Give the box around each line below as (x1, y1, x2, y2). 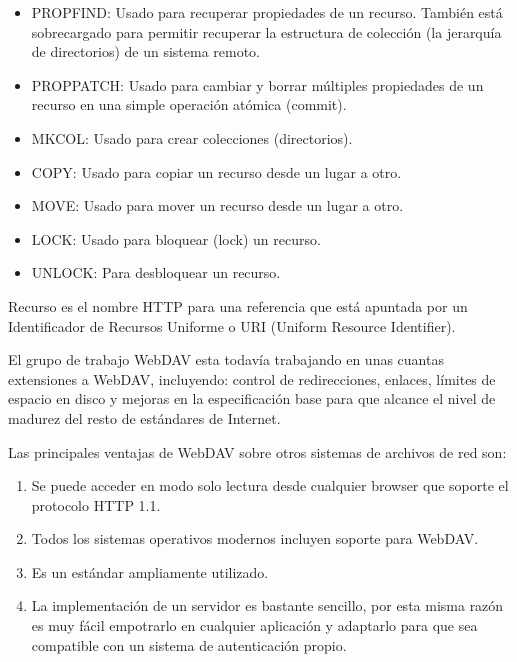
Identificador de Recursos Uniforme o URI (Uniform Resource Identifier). (8, 315, 456, 336)
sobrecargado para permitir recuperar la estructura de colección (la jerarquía (31, 21, 502, 42)
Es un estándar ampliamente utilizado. (31, 561, 269, 582)
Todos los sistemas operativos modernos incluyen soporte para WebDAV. (31, 528, 479, 549)
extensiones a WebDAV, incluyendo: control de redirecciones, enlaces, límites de (8, 368, 496, 389)
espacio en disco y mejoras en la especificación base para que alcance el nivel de (8, 388, 496, 409)
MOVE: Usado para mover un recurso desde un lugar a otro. (31, 195, 404, 216)
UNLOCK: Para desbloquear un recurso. (31, 262, 281, 283)
